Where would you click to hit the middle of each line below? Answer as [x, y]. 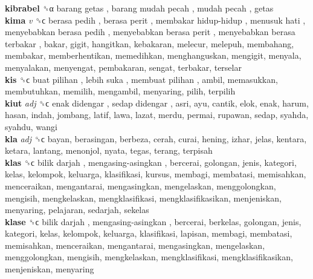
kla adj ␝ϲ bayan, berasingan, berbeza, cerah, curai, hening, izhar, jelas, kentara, [156, 138]
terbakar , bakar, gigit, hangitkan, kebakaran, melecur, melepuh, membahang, [150, 43]
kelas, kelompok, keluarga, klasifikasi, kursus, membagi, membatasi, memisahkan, [156, 174]
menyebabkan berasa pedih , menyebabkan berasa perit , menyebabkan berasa [150, 32]
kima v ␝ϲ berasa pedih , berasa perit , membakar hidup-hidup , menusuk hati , [155, 20]
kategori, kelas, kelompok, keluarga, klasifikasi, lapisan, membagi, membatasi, [149, 233]
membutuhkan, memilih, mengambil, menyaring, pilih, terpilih [120, 91]
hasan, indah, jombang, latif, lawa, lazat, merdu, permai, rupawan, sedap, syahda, [157, 115]
